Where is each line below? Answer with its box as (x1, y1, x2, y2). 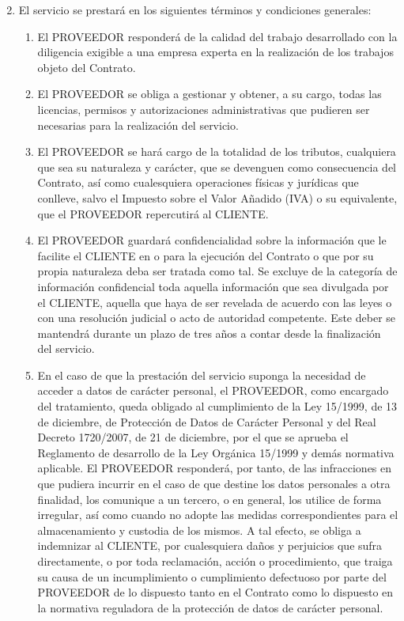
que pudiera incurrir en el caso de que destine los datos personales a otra (37, 475, 391, 492)
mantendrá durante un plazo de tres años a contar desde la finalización (37, 324, 381, 341)
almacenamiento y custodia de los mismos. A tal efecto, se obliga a (37, 521, 361, 538)
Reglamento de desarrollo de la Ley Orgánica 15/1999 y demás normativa (37, 444, 395, 460)
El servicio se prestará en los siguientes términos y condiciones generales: (18, 2, 372, 17)
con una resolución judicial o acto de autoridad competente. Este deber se (37, 309, 396, 326)
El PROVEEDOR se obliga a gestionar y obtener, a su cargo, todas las (37, 85, 382, 102)
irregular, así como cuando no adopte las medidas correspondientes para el (37, 506, 398, 523)
